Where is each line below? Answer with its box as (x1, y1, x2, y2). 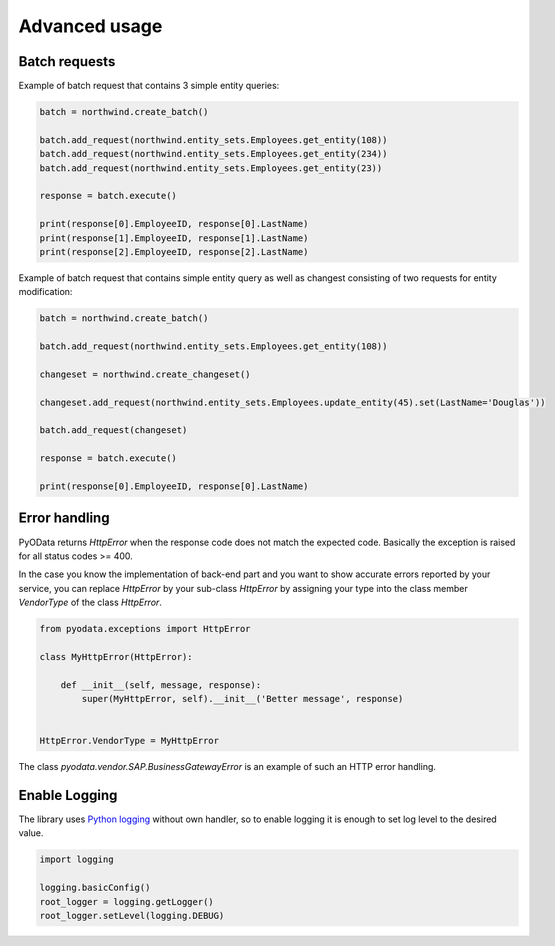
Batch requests (18, 53, 116, 70)
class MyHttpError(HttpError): (39, 651, 194, 662)
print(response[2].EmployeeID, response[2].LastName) (39, 246, 309, 257)
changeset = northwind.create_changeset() (39, 368, 251, 380)
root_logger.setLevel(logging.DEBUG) (39, 910, 225, 921)
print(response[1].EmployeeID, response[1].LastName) (39, 232, 309, 244)
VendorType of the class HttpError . (18, 596, 162, 609)
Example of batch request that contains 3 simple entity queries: (18, 80, 280, 92)
